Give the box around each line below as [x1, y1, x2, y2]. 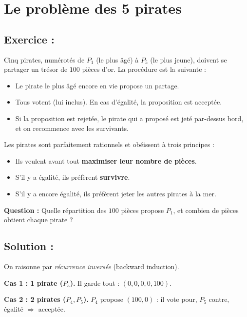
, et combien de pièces [173, 205, 239, 215]
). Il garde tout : [70, 277, 120, 288]
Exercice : [4, 31, 55, 46]
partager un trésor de [4, 64, 68, 74]
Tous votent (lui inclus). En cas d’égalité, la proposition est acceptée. [15, 97, 222, 107]
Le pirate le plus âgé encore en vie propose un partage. [15, 80, 179, 90]
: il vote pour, [156, 294, 197, 304]
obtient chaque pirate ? [4, 214, 73, 225]
